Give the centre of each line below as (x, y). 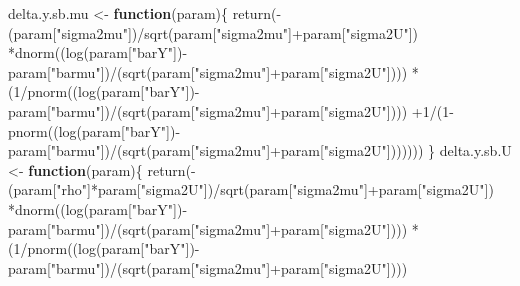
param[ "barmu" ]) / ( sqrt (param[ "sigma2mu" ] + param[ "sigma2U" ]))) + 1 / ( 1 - (231, 110)
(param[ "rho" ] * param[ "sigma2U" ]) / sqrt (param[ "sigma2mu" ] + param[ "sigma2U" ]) (251, 189)
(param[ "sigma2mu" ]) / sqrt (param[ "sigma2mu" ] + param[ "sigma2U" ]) (213, 32)
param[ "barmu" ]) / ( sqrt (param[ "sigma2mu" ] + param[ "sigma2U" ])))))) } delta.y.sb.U (260, 150)
